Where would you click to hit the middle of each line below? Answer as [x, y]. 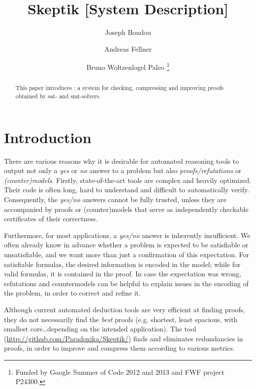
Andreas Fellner [128, 48]
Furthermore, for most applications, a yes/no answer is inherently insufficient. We [127, 235]
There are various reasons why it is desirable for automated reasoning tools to [122, 161]
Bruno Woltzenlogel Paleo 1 [128, 66]
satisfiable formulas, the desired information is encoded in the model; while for [122, 264]
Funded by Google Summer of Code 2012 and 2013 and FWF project [120, 372]
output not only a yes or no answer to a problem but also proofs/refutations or [123, 170]
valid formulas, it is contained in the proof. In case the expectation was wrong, [123, 274]
